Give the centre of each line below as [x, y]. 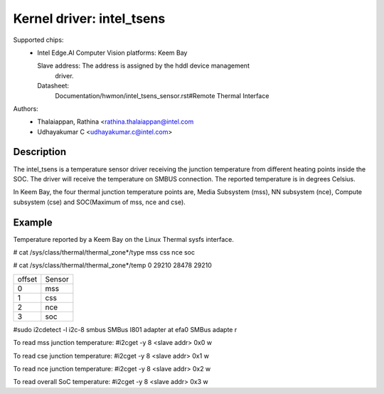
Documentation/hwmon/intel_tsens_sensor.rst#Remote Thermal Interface [162, 95]
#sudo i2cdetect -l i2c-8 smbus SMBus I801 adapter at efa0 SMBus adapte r [125, 329]
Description [40, 152]
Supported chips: [38, 40]
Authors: [26, 108]
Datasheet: [53, 86]
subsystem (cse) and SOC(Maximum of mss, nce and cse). [100, 202]
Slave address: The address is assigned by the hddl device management [144, 66]
